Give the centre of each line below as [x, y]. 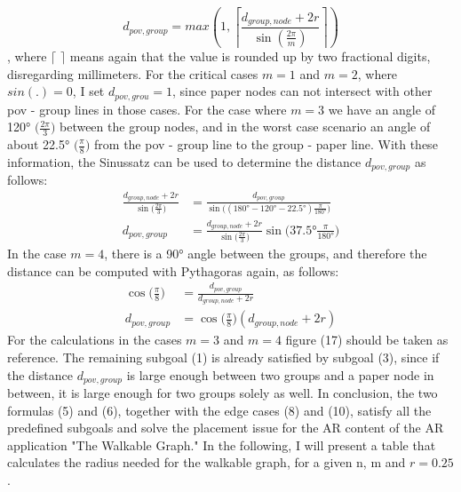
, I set [88, 91]
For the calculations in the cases [95, 340]
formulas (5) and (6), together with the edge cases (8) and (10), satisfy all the [219, 410]
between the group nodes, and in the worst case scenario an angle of [245, 127]
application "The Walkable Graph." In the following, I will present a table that [222, 444]
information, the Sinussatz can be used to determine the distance [184, 161]
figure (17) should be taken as [367, 340]
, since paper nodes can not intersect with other [302, 91]
